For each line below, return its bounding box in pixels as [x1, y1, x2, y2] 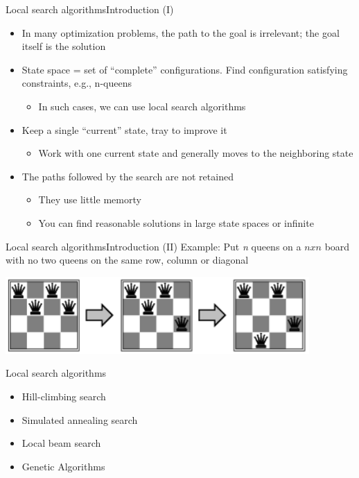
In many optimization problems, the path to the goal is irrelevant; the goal [21, 25, 340, 40]
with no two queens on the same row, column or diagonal [6, 253, 249, 267]
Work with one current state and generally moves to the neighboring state [38, 146, 353, 160]
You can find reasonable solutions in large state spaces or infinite [38, 215, 314, 230]
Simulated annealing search [21, 412, 138, 427]
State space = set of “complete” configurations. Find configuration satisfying [21, 62, 348, 76]
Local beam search [21, 436, 101, 450]
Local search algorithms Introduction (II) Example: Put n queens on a [6, 239, 301, 253]
